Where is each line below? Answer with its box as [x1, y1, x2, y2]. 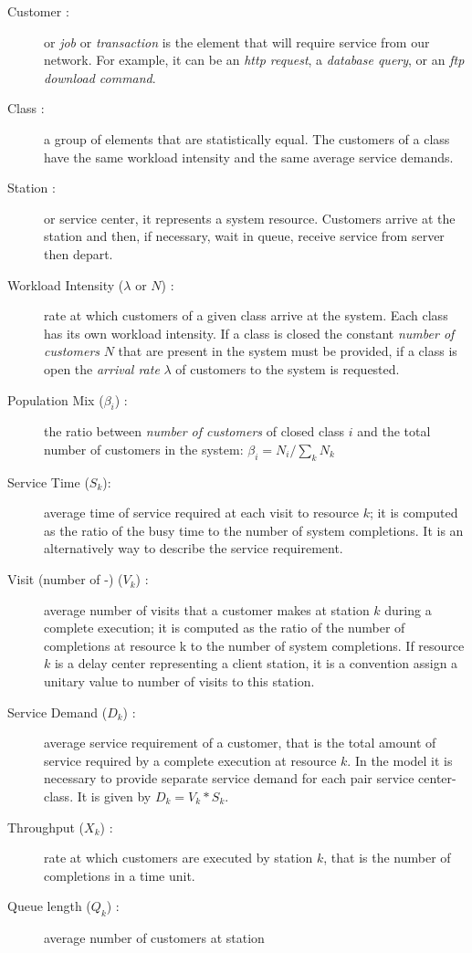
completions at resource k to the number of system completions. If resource [44, 635, 465, 655]
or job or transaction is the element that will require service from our [44, 32, 430, 51]
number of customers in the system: [44, 439, 244, 458]
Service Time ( [7, 472, 89, 491]
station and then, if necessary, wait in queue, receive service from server [44, 226, 445, 246]
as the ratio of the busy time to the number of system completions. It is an [44, 520, 464, 539]
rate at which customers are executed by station [44, 848, 313, 867]
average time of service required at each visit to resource [44, 503, 359, 522]
